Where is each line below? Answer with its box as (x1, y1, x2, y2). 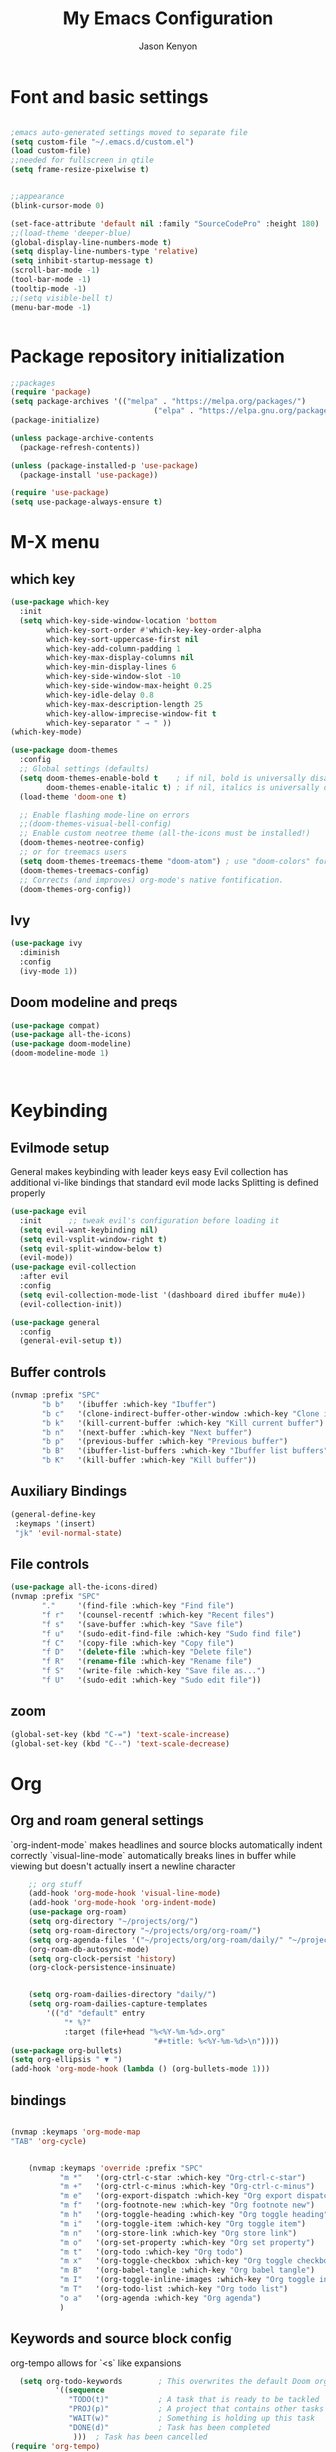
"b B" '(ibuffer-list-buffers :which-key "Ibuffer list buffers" (41, 1446, 329, 1456)
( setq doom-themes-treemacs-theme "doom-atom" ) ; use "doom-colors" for (19, 856, 329, 866)
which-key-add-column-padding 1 (46, 643, 182, 654)
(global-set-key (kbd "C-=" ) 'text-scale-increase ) (10, 1729, 230, 1739)
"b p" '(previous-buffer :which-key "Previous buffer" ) (41, 1437, 288, 1447)
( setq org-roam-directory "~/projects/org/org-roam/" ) (28, 1925, 262, 1936)
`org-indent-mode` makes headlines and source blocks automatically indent (10, 1838, 323, 1851)
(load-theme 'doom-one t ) (19, 792, 128, 802)
